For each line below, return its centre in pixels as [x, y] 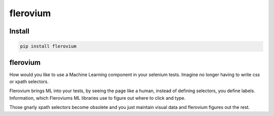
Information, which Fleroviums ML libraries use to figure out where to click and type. [97, 98]
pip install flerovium [48, 46]
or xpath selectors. [29, 82]
